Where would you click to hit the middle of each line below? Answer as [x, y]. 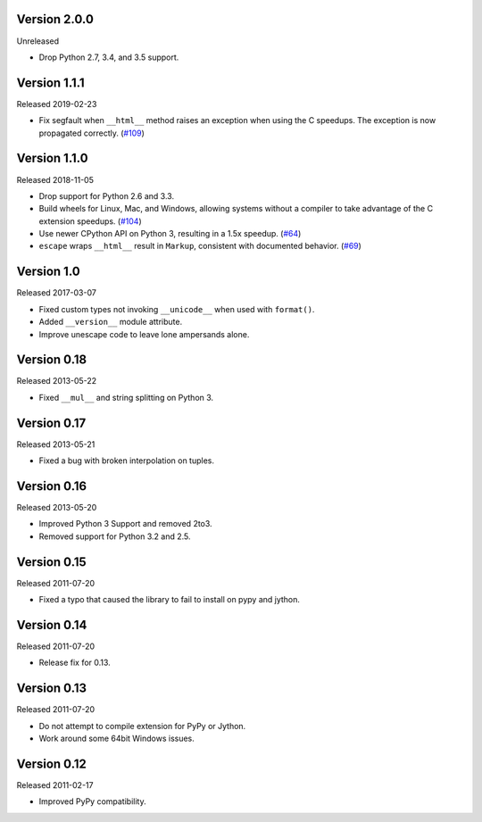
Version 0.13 [52, 689]
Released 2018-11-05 [55, 179]
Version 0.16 [52, 486]
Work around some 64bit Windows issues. [117, 739]
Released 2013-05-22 [57, 381]
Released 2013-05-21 [56, 444]
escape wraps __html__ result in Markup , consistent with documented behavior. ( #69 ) [200, 246]
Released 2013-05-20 [57, 508]
